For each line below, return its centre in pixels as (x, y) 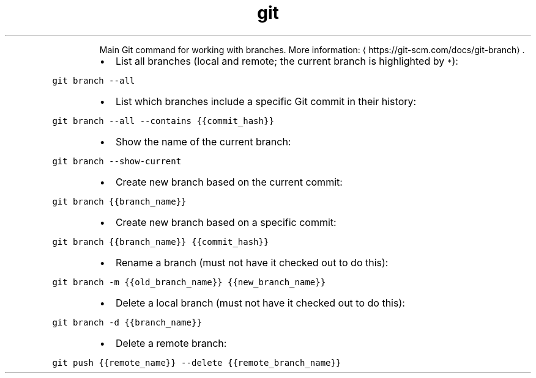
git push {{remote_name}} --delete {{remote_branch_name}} (197, 362)
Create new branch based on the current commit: (229, 182)
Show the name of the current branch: (203, 141)
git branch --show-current (117, 161)
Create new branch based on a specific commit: (226, 222)
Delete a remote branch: (171, 343)
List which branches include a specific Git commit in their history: (266, 101)
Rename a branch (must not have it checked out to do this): (252, 262)
